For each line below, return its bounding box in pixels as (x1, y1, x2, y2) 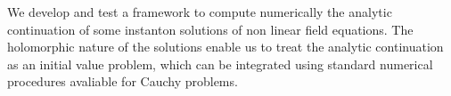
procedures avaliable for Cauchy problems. (7, 72, 238, 91)
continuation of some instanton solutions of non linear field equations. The (7, 20, 414, 38)
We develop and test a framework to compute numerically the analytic (7, 3, 392, 20)
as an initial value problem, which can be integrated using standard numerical (7, 54, 433, 73)
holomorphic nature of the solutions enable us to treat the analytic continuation (7, 37, 444, 56)
